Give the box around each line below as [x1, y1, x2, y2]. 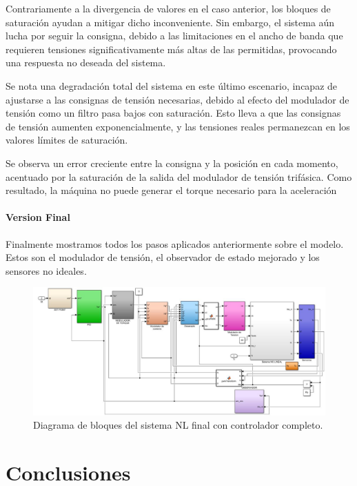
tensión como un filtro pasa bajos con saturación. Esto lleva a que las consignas [6, 106, 341, 120]
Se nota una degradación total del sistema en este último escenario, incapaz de [6, 78, 338, 93]
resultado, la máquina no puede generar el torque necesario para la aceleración [6, 183, 337, 197]
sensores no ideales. [6, 263, 87, 278]
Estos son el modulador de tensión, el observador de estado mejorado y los [6, 250, 320, 264]
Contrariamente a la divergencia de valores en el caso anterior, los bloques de [6, 1, 331, 15]
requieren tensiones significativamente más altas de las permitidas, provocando [6, 41, 337, 56]
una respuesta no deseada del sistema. [6, 55, 166, 70]
